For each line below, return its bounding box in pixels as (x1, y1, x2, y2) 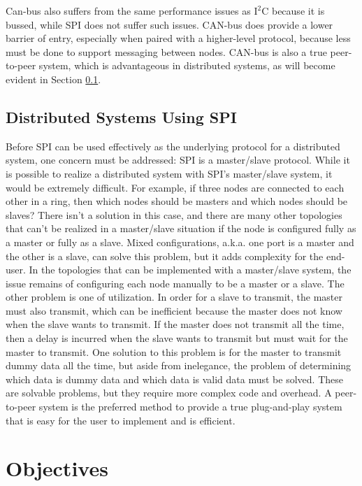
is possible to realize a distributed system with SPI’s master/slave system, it (6, 166, 333, 180)
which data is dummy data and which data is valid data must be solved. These (6, 371, 343, 386)
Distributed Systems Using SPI (6, 106, 237, 127)
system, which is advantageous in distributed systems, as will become (38, 58, 335, 73)
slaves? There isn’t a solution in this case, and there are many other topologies (6, 207, 342, 222)
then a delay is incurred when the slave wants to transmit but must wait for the (6, 331, 348, 345)
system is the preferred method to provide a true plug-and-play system (38, 399, 342, 414)
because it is (271, 3, 325, 17)
